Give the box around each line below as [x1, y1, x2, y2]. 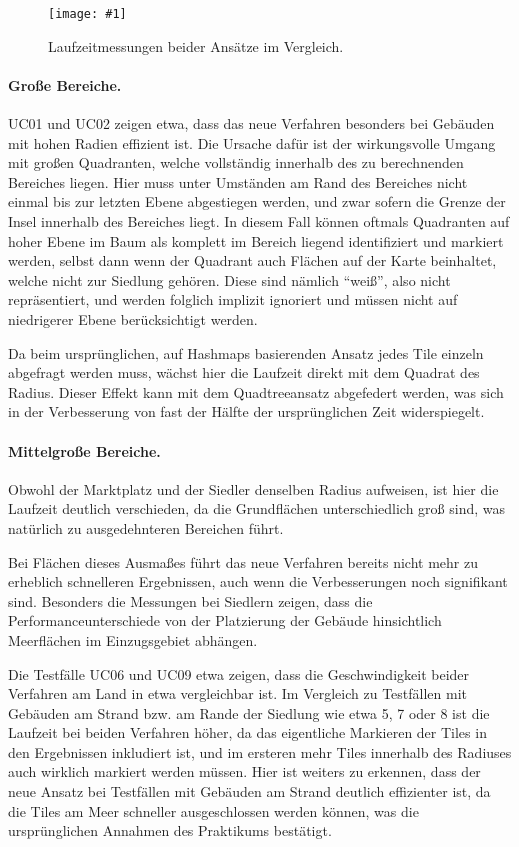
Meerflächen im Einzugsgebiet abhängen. [8, 629, 258, 650]
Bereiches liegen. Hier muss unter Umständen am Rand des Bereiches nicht [8, 171, 468, 192]
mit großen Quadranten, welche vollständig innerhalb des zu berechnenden [8, 152, 464, 173]
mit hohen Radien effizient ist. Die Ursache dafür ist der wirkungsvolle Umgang [8, 132, 496, 153]
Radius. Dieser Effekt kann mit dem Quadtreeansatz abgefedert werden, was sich [8, 381, 504, 402]
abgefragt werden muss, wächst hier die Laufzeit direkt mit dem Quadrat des [8, 362, 480, 383]
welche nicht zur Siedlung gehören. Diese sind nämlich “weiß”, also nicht [8, 269, 451, 290]
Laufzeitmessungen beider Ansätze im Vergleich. [48, 35, 344, 56]
